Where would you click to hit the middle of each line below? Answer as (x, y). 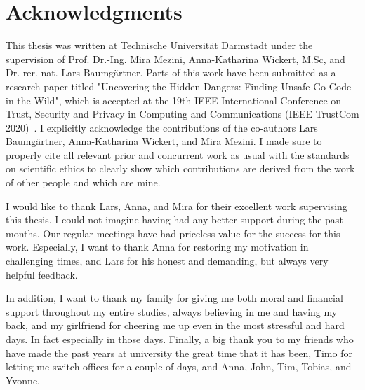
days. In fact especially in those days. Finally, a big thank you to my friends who (180, 339)
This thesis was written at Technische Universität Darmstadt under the (159, 45)
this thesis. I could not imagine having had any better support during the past (174, 220)
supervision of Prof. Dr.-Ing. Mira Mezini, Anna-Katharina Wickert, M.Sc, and (175, 58)
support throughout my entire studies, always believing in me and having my (172, 311)
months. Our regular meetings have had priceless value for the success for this (173, 233)
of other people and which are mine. (83, 182)
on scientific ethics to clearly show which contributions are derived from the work (180, 168)
